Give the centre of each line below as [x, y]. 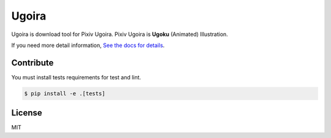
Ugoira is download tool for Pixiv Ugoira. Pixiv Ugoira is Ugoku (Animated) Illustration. [120, 34]
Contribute [32, 63]
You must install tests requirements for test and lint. [76, 77]
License [27, 113]
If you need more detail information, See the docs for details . [88, 45]
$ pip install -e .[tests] [65, 93]
